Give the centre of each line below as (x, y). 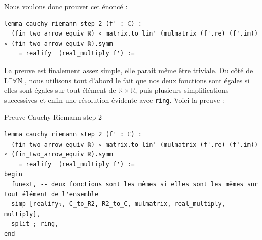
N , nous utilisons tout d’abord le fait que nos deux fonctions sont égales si (133, 80)
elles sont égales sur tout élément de (60, 90)
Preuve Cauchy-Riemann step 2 (53, 117)
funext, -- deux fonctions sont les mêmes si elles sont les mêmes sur (135, 184)
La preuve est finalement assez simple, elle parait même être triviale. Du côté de (129, 70)
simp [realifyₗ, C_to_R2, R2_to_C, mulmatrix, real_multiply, (118, 204)
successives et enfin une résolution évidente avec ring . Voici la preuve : (114, 100)
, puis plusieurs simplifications (182, 90)
